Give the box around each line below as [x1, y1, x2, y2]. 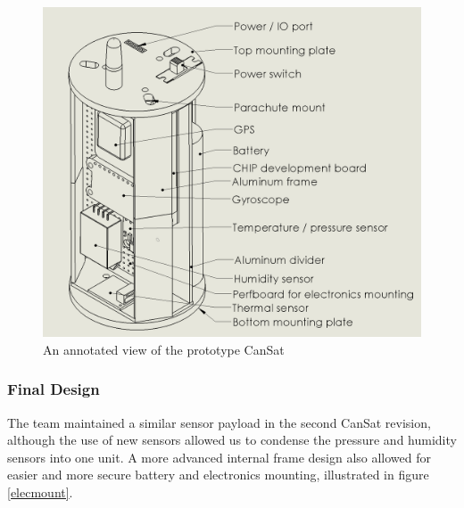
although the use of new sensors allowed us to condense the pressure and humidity [7, 430, 457, 449]
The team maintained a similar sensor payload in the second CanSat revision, [7, 413, 431, 431]
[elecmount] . [7, 482, 73, 501]
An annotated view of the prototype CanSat [43, 340, 285, 358]
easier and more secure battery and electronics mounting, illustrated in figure [7, 465, 429, 484]
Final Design [7, 378, 100, 400]
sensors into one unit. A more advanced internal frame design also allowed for [7, 447, 432, 466]
